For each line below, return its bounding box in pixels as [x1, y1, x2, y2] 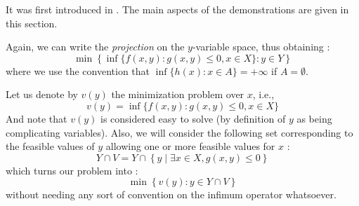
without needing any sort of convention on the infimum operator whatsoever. [6, 187, 337, 202]
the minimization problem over [111, 87, 244, 102]
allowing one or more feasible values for [105, 139, 275, 153]
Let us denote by [6, 87, 78, 102]
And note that [6, 111, 67, 125]
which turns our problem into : [6, 163, 138, 177]
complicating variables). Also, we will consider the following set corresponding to [6, 125, 353, 139]
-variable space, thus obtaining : [192, 39, 330, 54]
